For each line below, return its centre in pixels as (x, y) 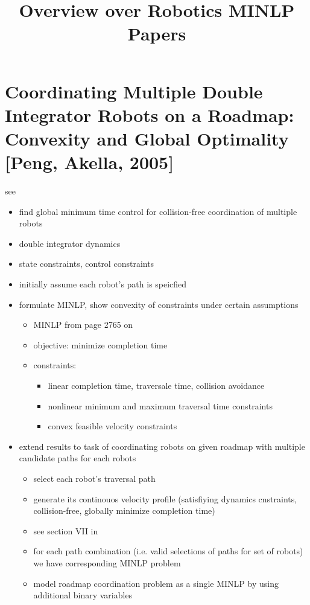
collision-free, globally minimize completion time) (124, 511)
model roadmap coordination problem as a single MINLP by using (156, 583)
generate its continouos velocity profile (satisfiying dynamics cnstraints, (165, 498)
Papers (157, 34)
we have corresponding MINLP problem (107, 562)
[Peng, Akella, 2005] (90, 162)
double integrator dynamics (70, 243)
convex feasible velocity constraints (112, 426)
